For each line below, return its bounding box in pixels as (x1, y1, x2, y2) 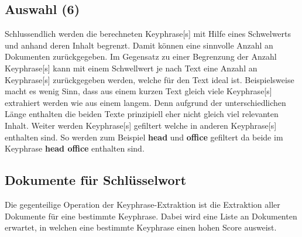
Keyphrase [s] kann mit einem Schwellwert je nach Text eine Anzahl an (5, 61, 258, 74)
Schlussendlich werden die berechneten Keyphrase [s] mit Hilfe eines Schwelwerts (5, 28, 291, 40)
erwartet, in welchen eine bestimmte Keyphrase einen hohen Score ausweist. (5, 221, 277, 233)
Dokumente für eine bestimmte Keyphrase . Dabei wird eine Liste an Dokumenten (5, 209, 297, 222)
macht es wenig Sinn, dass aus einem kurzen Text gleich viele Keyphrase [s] (5, 85, 272, 97)
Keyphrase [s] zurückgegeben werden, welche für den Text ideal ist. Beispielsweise (5, 73, 294, 85)
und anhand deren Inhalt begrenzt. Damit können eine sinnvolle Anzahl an (5, 39, 273, 51)
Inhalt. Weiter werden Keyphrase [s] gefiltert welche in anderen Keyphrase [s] (5, 119, 277, 131)
